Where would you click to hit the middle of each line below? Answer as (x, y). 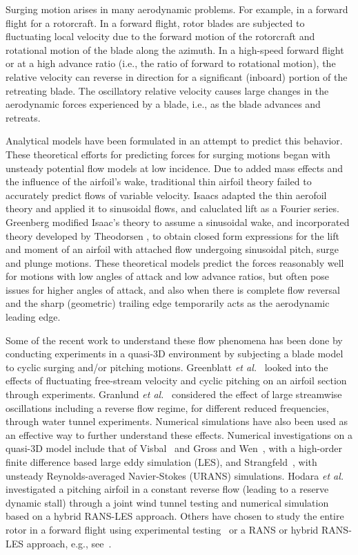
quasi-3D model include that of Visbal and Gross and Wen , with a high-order (174, 448)
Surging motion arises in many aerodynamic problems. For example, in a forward (177, 9)
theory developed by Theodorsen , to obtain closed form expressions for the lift (172, 235)
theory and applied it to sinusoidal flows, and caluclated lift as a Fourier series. (172, 208)
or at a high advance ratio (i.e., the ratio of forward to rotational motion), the (171, 63)
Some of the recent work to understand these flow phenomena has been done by (174, 340)
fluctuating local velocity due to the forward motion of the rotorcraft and (160, 36)
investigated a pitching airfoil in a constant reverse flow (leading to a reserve (167, 489)
